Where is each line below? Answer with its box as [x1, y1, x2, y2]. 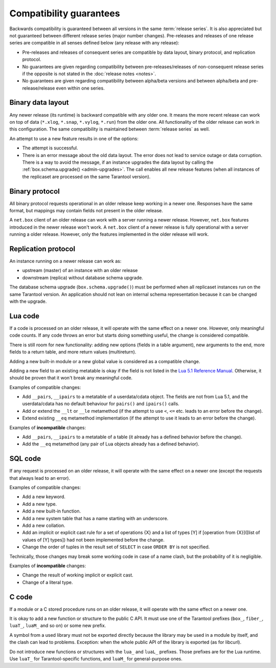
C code [9, 592, 33, 601]
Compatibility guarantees [9, 8, 120, 19]
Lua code [9, 311, 40, 320]
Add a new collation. [22, 522, 65, 529]
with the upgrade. [9, 298, 47, 304]
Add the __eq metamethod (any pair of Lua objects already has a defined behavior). [22, 441, 199, 447]
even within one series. [56, 85, 105, 91]
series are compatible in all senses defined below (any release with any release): [9, 40, 179, 46]
